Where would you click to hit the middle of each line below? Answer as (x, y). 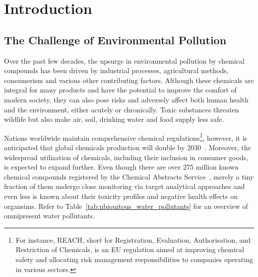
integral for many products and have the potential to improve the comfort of (120, 90)
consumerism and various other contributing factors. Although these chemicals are (129, 80)
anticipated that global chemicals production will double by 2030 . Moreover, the (128, 147)
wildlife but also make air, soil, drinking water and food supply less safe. (114, 119)
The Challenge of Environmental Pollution (115, 40)
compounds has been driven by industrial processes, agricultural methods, (116, 70)
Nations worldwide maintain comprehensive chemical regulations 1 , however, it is (126, 137)
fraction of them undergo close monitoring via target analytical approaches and (125, 186)
